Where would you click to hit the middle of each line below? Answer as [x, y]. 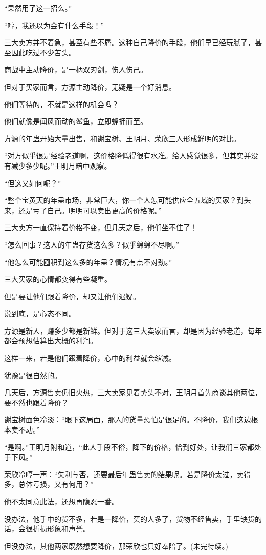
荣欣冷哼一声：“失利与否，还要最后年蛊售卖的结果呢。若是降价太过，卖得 [128, 474]
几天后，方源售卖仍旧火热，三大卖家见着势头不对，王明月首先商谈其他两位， [133, 392]
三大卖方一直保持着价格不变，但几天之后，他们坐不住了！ [101, 227]
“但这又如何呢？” [33, 183]
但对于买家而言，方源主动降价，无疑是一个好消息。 [90, 86]
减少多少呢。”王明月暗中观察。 [61, 165]
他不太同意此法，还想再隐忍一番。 [61, 501]
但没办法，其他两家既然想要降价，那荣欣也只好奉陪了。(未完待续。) [116, 546]
